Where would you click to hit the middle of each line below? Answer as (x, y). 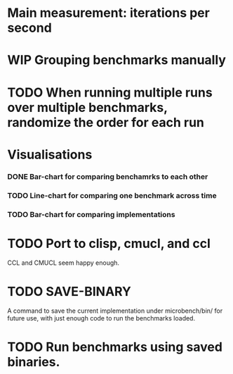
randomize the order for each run (106, 122)
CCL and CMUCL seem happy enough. (64, 263)
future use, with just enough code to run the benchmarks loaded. (101, 318)
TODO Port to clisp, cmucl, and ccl (109, 243)
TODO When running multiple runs (110, 92)
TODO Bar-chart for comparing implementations (91, 214)
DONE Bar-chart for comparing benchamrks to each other (108, 176)
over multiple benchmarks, (87, 107)
